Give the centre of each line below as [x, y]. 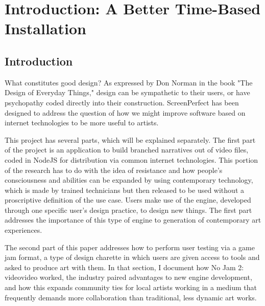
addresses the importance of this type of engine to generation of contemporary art [133, 220]
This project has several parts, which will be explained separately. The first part [130, 139]
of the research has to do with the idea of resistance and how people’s [114, 170]
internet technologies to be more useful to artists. [82, 123]
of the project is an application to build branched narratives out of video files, [127, 150]
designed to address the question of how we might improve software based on [125, 112]
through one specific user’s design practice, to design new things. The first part [128, 210]
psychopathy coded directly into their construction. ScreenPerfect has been [122, 102]
